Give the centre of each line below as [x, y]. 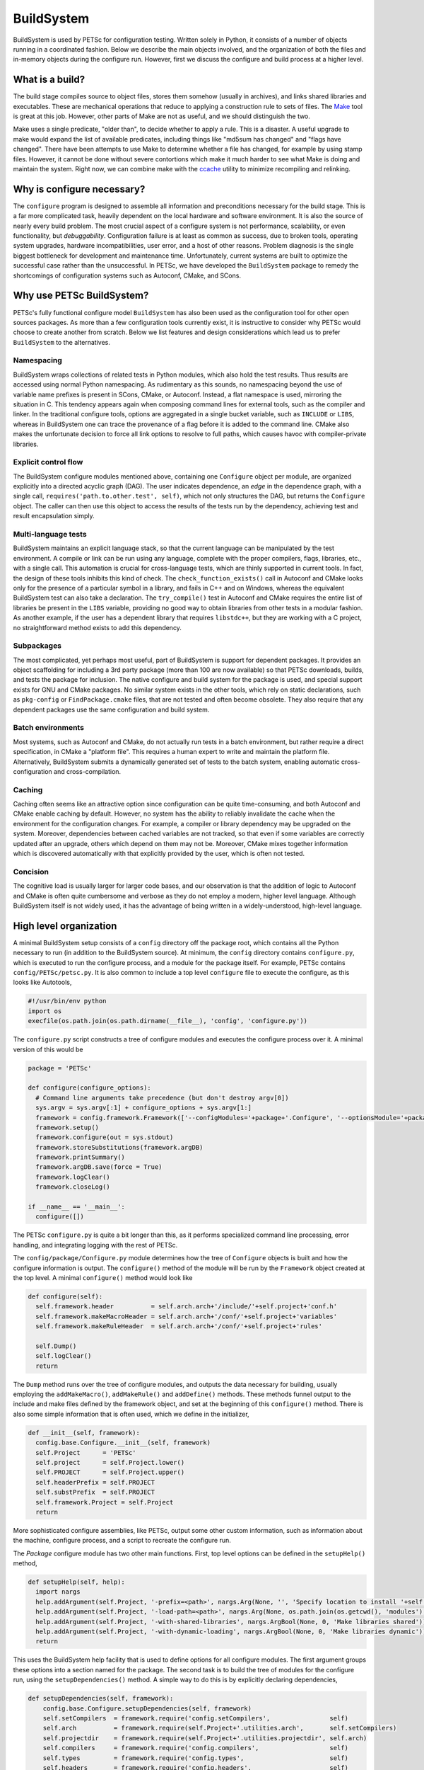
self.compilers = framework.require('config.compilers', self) [196, 1748]
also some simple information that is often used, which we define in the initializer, [131, 1414]
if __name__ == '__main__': [76, 1207]
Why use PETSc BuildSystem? [81, 296]
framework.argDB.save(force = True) [99, 1167]
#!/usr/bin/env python [67, 1001]
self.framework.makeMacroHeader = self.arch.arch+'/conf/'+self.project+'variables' [187, 1316]
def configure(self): [65, 1296]
